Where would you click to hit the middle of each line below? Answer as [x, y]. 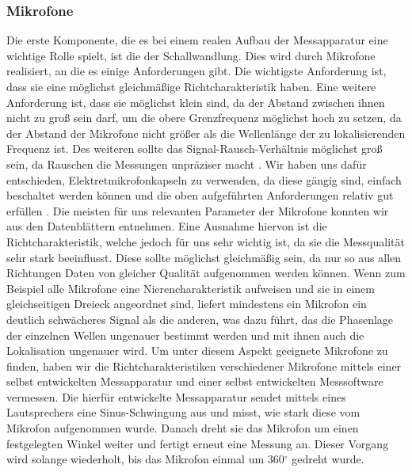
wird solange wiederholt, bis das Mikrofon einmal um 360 [145, 459]
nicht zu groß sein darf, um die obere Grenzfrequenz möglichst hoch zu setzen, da [204, 118]
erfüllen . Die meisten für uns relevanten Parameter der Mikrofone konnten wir [198, 210]
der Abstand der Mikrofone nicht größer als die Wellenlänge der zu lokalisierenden [206, 133]
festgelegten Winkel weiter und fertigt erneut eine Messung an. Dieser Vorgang [198, 443]
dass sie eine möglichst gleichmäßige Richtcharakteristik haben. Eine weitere [191, 86]
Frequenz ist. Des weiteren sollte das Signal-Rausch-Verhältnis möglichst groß [195, 148]
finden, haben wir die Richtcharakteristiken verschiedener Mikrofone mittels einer [204, 365]
